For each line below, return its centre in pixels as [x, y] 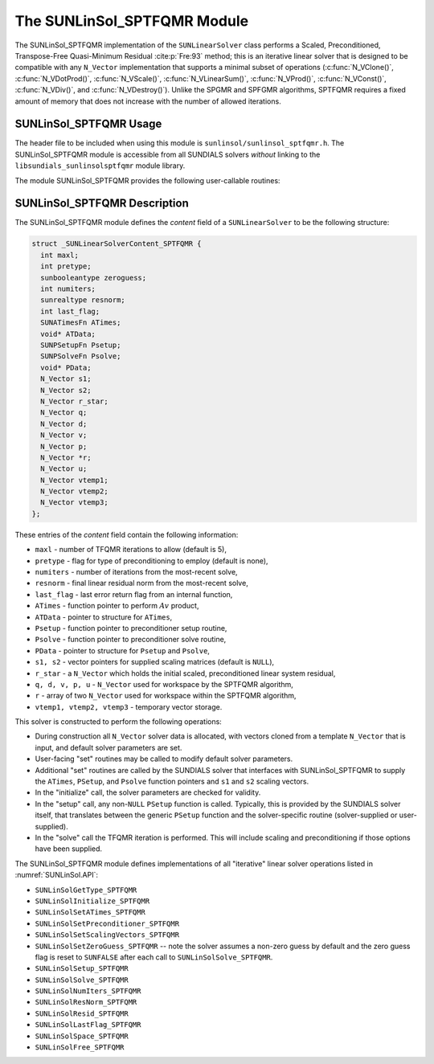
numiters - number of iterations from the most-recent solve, [136, 572]
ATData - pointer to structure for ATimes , [104, 617]
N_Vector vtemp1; [74, 480]
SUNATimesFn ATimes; [81, 323]
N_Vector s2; [66, 390]
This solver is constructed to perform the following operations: [119, 722]
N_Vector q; [64, 413]
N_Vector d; [64, 424]
